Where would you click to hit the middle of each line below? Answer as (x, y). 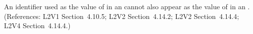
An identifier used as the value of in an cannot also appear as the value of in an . (127, 6)
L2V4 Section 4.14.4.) (37, 25)
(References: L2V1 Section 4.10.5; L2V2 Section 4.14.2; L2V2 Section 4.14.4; (122, 16)
